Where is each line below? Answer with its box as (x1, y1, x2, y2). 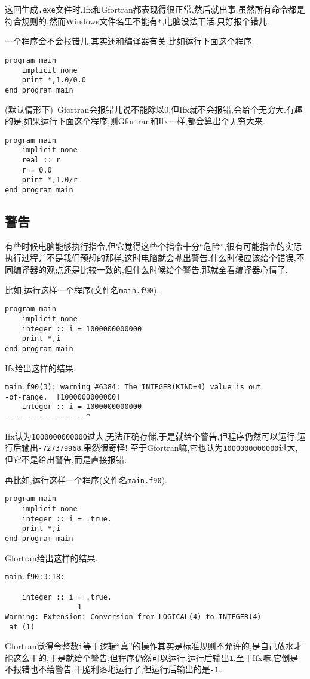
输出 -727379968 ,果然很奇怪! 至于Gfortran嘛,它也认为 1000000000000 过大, (21, 441, 298, 454)
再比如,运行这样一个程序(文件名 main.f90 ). (5, 473, 167, 486)
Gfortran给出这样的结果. (5, 551, 98, 564)
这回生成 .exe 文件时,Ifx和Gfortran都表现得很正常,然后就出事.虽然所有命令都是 (5, 3, 305, 15)
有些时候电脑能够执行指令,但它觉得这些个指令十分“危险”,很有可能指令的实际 (5, 239, 302, 252)
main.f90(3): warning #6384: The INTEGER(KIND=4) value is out (5, 383, 262, 392)
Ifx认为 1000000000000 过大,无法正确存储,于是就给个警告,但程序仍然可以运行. (5, 429, 297, 442)
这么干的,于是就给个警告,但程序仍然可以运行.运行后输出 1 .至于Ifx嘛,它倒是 (13, 651, 299, 663)
